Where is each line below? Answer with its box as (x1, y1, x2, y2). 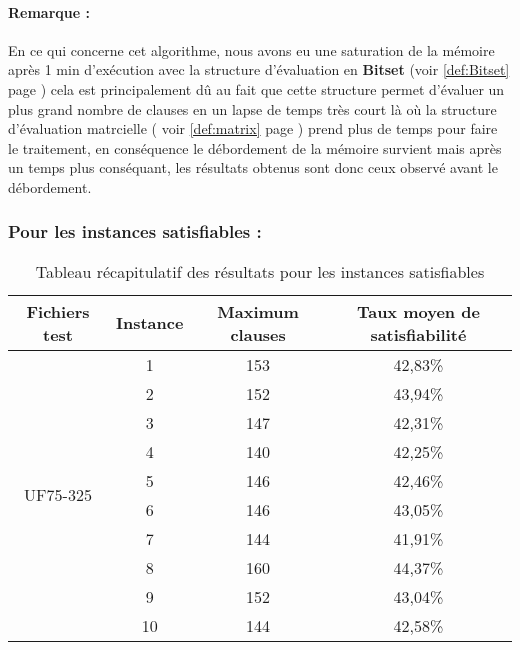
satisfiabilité (370, 322, 467, 346)
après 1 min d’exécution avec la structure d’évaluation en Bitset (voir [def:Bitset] (8, 59, 510, 80)
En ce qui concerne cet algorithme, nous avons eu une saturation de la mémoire (8, 39, 495, 60)
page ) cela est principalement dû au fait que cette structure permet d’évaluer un (8, 78, 505, 99)
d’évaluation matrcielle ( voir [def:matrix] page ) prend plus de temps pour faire (8, 118, 498, 139)
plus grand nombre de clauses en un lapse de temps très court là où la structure (8, 98, 497, 119)
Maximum (217, 299, 299, 323)
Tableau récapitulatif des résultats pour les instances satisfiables (35, 259, 485, 283)
